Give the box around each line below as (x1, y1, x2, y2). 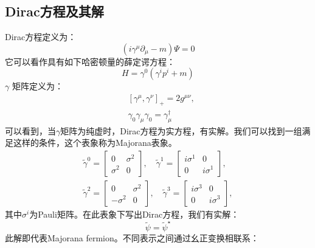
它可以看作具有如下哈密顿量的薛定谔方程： (5, 55, 175, 67)
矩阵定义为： (12, 80, 63, 92)
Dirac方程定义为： (5, 30, 77, 43)
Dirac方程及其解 (5, 2, 104, 21)
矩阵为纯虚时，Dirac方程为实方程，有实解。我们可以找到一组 (60, 124, 302, 137)
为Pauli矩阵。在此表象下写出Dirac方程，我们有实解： (29, 207, 240, 220)
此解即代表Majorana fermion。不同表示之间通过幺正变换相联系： (5, 232, 259, 244)
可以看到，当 (5, 124, 56, 137)
